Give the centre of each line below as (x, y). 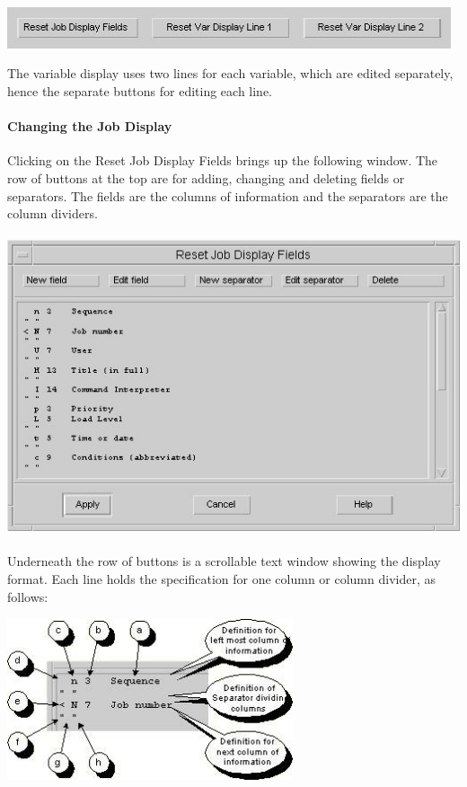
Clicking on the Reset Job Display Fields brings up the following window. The (223, 160)
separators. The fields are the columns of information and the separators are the (228, 195)
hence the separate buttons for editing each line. (140, 91)
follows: (28, 596)
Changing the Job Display (90, 126)
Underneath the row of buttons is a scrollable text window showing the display (224, 561)
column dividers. (53, 213)
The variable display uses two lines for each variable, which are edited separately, (230, 73)
